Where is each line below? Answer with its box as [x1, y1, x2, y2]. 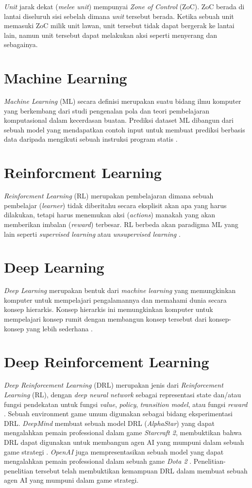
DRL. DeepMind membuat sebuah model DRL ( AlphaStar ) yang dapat [4, 418, 215, 428]
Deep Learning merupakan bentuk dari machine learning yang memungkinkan [4, 285, 236, 295]
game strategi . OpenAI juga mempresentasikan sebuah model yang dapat [4, 446, 224, 456]
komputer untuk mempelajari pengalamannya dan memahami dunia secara [4, 294, 227, 305]
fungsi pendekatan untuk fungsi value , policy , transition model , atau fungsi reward [4, 399, 248, 409]
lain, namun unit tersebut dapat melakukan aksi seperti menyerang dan [4, 30, 218, 40]
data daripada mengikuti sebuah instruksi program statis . [4, 134, 178, 144]
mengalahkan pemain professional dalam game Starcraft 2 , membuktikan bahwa [4, 427, 242, 438]
